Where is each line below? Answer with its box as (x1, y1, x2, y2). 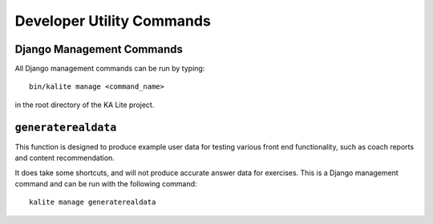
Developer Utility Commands (14, 12, 212, 30)
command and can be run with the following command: (14, 178, 197, 188)
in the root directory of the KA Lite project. (14, 100, 155, 110)
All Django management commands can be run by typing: (14, 64, 205, 74)
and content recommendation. (14, 153, 115, 163)
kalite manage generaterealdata (29, 198, 156, 207)
